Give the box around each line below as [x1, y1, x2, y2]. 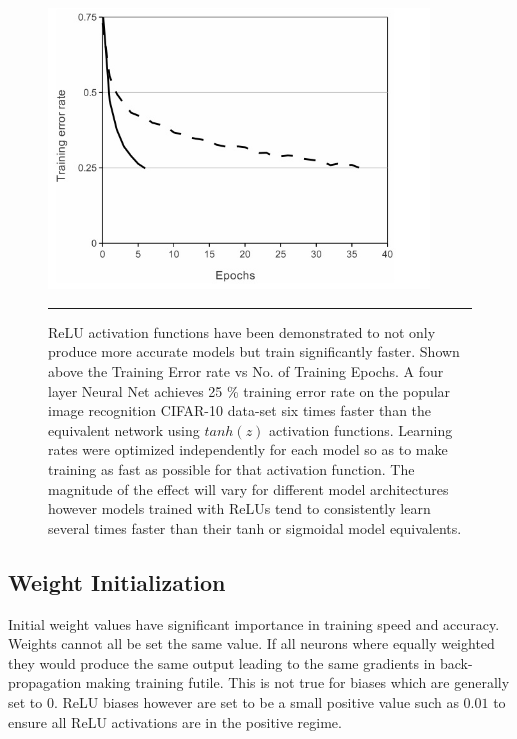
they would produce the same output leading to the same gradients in [8, 652, 436, 673]
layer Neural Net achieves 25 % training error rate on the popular [48, 380, 451, 401]
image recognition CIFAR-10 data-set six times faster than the [48, 400, 432, 421]
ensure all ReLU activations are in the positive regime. [8, 711, 342, 732]
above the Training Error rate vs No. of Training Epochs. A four [48, 361, 444, 382]
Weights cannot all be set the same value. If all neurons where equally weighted [8, 633, 495, 654]
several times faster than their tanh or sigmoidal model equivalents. [48, 517, 462, 538]
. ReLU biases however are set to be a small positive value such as [53, 691, 459, 712]
